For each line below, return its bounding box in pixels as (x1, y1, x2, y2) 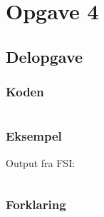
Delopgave (6, 45, 83, 67)
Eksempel (6, 127, 62, 145)
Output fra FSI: (6, 155, 76, 170)
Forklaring (6, 196, 66, 213)
